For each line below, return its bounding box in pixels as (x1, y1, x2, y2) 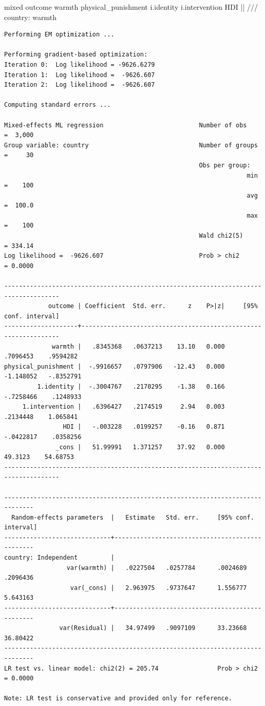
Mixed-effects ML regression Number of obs (4, 121, 247, 129)
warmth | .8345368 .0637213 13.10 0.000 (52, 342, 225, 350)
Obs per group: (199, 161, 251, 169)
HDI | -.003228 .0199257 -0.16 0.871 (63, 423, 225, 431)
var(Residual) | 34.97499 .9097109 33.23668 (59, 624, 247, 632)
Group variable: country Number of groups (4, 141, 258, 149)
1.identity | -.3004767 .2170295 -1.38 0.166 (37, 383, 225, 390)
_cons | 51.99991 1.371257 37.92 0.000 (55, 443, 225, 451)
